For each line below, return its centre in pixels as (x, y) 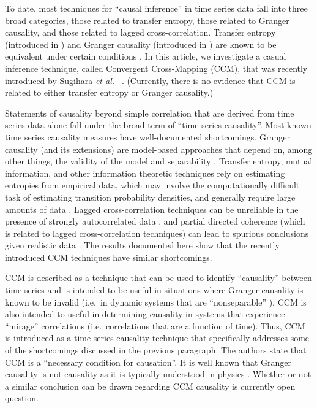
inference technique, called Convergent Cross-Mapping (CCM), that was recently (156, 68)
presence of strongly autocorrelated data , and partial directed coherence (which (155, 221)
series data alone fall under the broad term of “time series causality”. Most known (158, 125)
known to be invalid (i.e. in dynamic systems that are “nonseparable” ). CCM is (156, 302)
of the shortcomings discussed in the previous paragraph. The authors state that (156, 350)
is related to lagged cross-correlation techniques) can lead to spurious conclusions (157, 233)
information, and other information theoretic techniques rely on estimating (145, 173)
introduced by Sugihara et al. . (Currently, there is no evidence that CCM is (150, 80)
